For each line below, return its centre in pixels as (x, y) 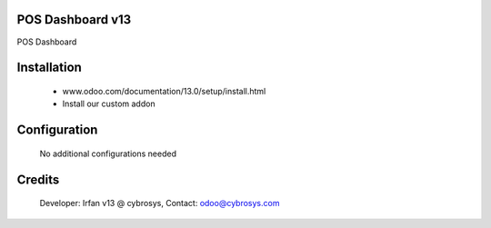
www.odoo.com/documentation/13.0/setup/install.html (164, 91)
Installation (49, 68)
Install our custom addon (109, 104)
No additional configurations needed (108, 154)
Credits (38, 179)
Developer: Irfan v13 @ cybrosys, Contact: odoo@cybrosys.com (160, 203)
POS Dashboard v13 (74, 20)
